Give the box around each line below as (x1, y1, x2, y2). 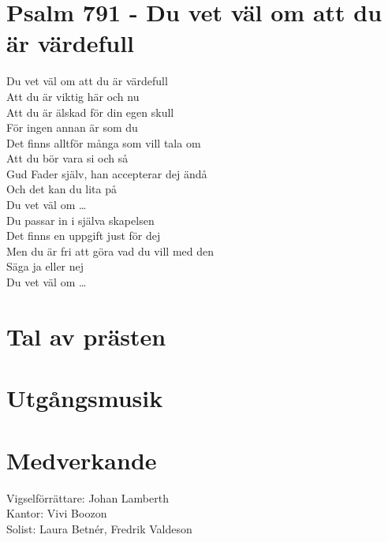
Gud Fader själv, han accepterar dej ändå (6, 165, 207, 181)
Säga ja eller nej (6, 258, 84, 275)
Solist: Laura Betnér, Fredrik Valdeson (6, 520, 192, 536)
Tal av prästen (6, 320, 166, 352)
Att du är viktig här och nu (6, 88, 140, 104)
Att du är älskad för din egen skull (6, 103, 174, 120)
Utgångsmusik (6, 382, 163, 414)
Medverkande (6, 443, 157, 476)
